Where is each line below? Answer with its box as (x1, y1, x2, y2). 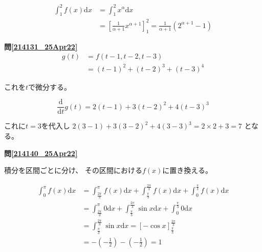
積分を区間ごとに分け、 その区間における (4, 165, 142, 175)
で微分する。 (28, 81, 72, 92)
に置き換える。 (162, 165, 212, 175)
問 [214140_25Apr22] (4, 147, 78, 158)
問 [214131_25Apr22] (4, 41, 78, 52)
